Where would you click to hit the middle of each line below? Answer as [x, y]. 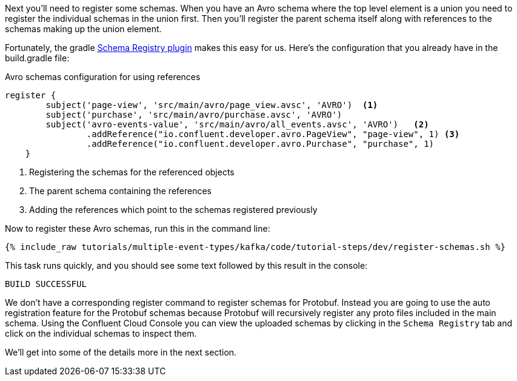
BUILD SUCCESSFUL [46, 284]
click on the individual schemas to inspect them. [101, 333]
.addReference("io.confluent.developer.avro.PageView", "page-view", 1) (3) [273, 134]
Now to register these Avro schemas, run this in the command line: [138, 228]
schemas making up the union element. [83, 29]
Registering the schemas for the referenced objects [132, 172]
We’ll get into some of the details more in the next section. [121, 352]
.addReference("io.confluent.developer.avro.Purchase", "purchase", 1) [260, 144]
